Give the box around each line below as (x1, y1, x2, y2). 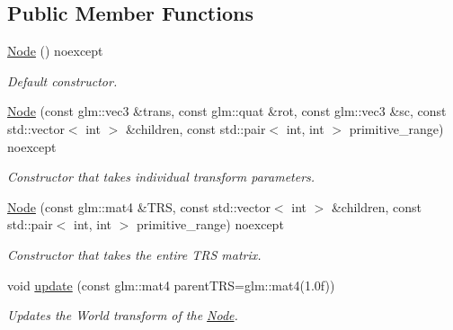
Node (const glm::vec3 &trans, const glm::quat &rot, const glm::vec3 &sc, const (7, 102, 447, 120)
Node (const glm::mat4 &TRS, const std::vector (7, 197, 271, 216)
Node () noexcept (7, 41, 103, 60)
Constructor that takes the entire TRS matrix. (7, 245, 262, 263)
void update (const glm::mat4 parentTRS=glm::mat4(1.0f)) (7, 275, 335, 294)
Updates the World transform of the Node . (7, 306, 238, 325)
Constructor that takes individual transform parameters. (7, 167, 315, 186)
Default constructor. (7, 71, 118, 90)
